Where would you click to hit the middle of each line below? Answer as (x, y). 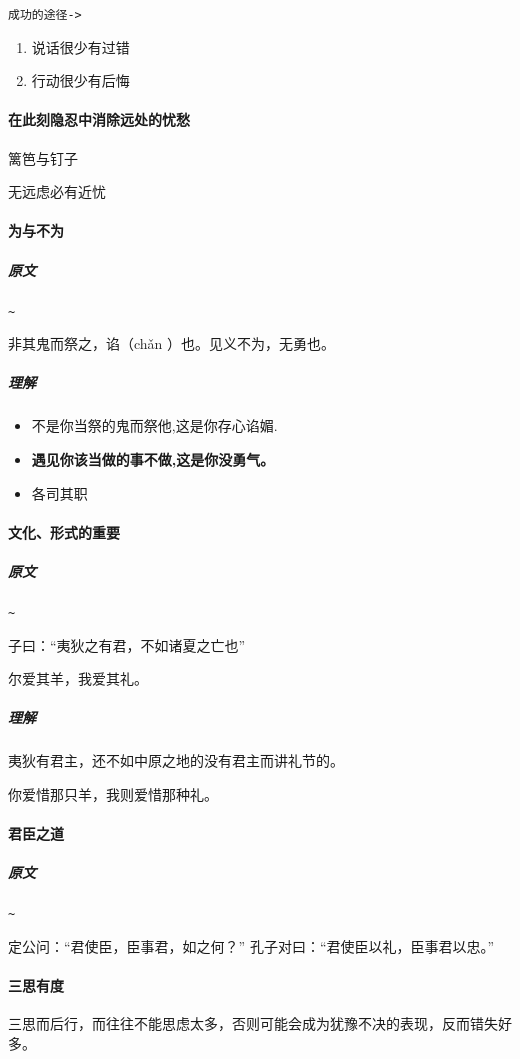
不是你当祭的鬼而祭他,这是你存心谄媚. (154, 425)
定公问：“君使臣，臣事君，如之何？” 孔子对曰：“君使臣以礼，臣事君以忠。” (251, 945)
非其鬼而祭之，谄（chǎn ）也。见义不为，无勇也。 (172, 343)
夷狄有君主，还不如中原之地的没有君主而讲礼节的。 (176, 760)
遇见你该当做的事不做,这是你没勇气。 (153, 458)
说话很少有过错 (80, 46)
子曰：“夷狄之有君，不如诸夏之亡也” (127, 644)
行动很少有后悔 (80, 80)
